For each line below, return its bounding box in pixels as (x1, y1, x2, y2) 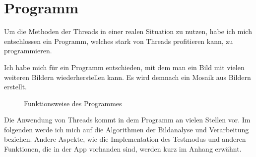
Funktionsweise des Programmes (24, 98, 122, 108)
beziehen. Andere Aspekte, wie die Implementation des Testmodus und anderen (4, 134, 246, 144)
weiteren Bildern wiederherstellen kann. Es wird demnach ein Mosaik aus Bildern (4, 72, 251, 82)
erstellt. (4, 81, 27, 92)
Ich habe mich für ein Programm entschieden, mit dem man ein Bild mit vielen (4, 62, 245, 72)
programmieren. (4, 45, 52, 56)
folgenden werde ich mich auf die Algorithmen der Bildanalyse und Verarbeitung (4, 124, 249, 134)
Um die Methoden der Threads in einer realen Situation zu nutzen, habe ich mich (4, 26, 252, 37)
